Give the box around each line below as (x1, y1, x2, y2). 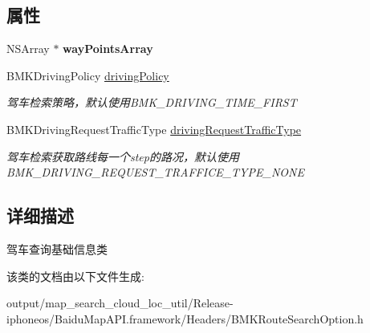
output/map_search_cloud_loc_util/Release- (6, 294, 234, 311)
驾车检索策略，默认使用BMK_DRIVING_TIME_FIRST (6, 94, 297, 111)
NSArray (6, 40, 50, 57)
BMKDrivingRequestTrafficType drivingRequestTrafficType (6, 120, 302, 137)
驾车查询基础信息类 (6, 240, 108, 257)
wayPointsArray (63, 40, 153, 57)
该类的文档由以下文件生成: (6, 267, 144, 284)
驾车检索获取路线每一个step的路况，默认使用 (6, 148, 239, 164)
